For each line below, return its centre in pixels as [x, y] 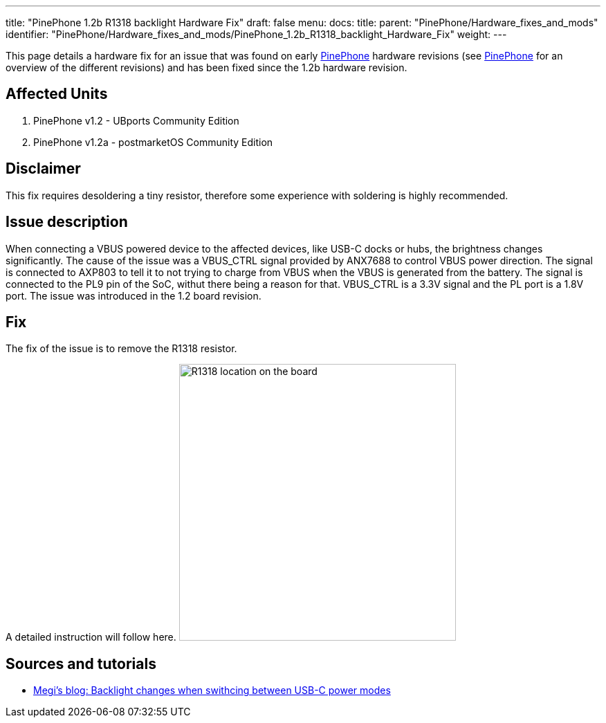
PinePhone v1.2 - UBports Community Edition [136, 120]
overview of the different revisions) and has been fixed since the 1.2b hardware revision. [206, 67]
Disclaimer [43, 169]
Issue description [67, 222]
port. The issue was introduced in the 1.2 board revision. [134, 295]
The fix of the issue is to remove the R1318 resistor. [121, 349]
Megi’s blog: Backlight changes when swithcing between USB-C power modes [212, 690]
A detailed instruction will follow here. [91, 637]
